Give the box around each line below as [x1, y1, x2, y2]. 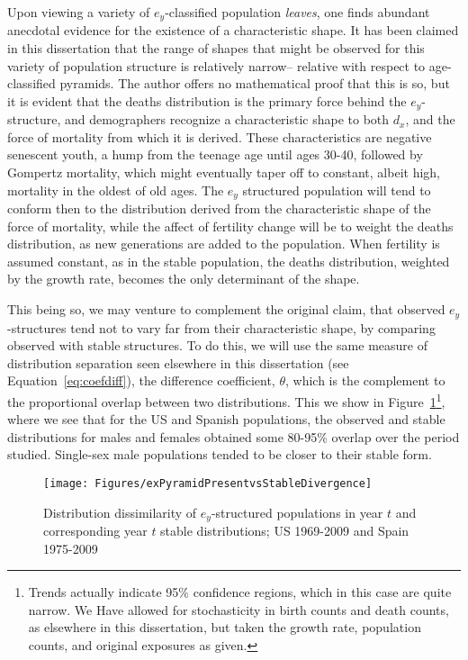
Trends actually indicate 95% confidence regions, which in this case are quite [28, 583, 452, 601]
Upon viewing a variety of [7, 3, 150, 21]
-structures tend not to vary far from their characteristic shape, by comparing [7, 318, 436, 337]
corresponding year [43, 521, 148, 540]
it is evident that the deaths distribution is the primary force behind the [7, 91, 407, 110]
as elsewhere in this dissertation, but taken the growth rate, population [28, 618, 421, 637]
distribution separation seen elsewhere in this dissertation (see [7, 353, 349, 372]
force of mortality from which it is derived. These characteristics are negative [7, 127, 432, 146]
